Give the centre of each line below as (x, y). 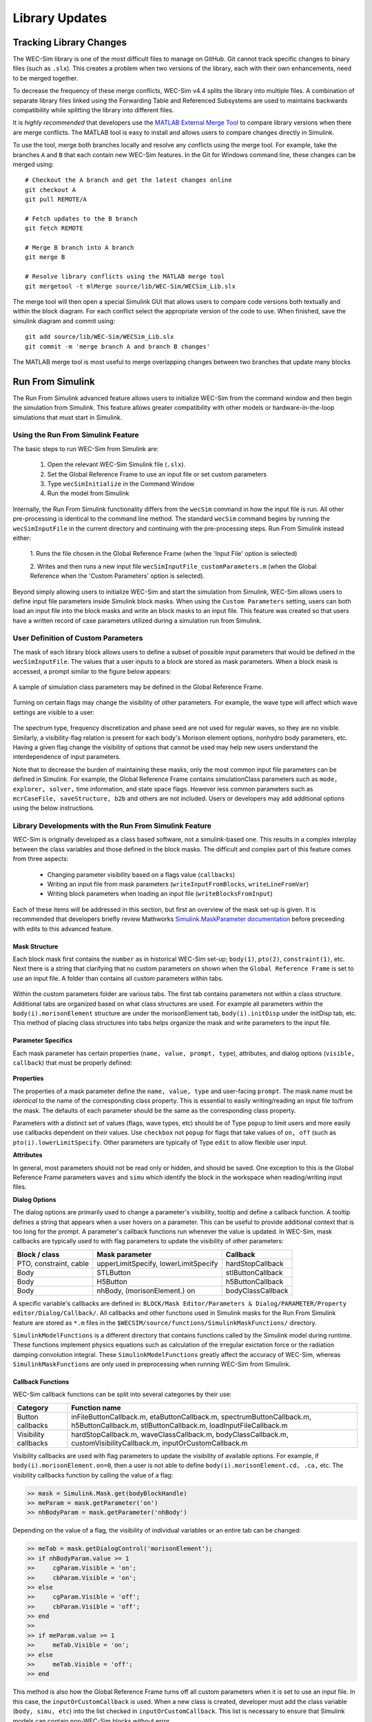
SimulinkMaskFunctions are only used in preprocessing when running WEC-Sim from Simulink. (152, 1365)
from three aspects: (41, 859)
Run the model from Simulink (88, 493)
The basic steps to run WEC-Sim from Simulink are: (86, 448)
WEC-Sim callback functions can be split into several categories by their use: (122, 1394)
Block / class (38, 1254)
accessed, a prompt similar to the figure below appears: (92, 671)
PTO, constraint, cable (53, 1263)
